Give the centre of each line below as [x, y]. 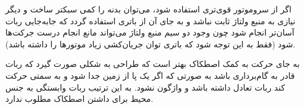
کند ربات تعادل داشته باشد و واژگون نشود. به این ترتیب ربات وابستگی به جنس [145, 87]
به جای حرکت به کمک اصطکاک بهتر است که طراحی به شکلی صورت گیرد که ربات [153, 64]
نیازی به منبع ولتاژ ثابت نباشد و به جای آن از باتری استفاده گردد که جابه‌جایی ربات [151, 20]
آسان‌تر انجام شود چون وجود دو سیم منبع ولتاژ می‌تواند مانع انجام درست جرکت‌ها [150, 32]
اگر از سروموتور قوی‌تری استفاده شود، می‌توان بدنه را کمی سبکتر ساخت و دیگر [148, 9]
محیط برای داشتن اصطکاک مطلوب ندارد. [79, 99]
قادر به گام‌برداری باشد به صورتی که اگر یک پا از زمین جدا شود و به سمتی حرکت [150, 75]
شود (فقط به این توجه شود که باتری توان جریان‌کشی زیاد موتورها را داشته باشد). [151, 44]
